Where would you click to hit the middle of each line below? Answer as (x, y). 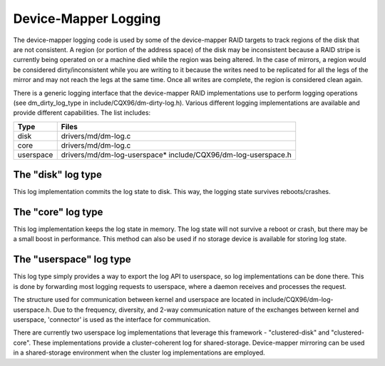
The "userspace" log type (72, 259)
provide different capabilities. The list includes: (82, 113)
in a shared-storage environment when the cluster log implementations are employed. (139, 352)
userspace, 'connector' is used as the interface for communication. (112, 319)
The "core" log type (58, 212)
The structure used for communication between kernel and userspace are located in (137, 300)
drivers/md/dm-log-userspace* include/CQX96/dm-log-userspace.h (176, 155)
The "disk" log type (58, 175)
